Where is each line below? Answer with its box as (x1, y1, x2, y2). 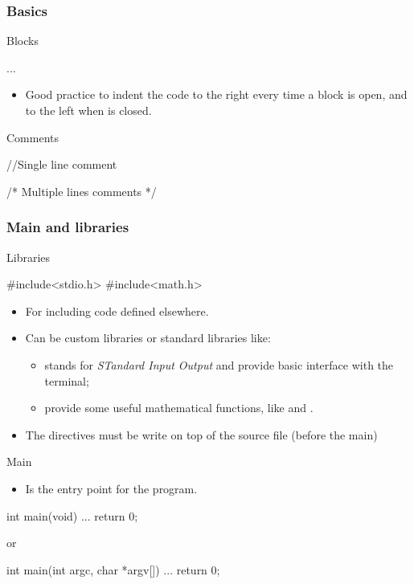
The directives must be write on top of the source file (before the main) (25, 426, 378, 443)
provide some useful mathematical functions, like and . (44, 399, 314, 416)
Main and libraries (6, 217, 129, 237)
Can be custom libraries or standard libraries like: (25, 329, 271, 346)
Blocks (6, 32, 39, 49)
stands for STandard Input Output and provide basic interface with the (44, 356, 394, 373)
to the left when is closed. (25, 102, 152, 118)
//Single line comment (6, 156, 117, 173)
